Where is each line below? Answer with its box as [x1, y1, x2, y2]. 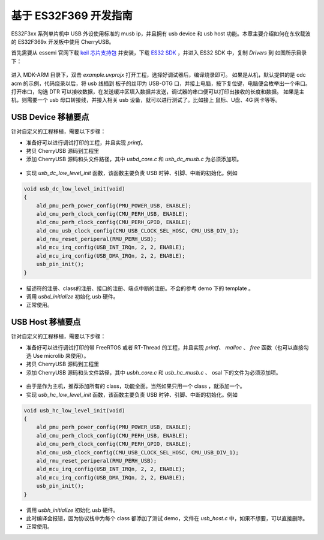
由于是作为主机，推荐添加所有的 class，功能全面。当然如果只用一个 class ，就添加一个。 [26, 382, 245, 390]
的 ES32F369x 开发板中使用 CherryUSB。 [11, 38, 115, 45]
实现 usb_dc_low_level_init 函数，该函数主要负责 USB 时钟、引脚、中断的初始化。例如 [26, 169, 238, 176]
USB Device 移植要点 [11, 112, 89, 122]
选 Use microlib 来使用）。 [26, 352, 89, 360]
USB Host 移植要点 [11, 317, 81, 327]
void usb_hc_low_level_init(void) [23, 407, 125, 414]
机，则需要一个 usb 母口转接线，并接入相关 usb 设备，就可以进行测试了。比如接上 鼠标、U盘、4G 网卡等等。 [11, 96, 281, 104]
